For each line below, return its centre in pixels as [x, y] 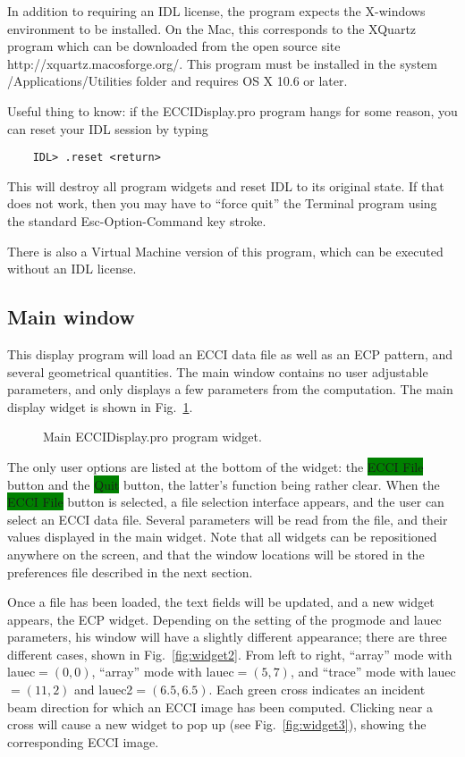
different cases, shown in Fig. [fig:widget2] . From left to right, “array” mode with [230, 654]
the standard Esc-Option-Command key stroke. [137, 221]
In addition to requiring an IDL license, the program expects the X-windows [216, 11]
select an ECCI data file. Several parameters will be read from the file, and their [228, 519]
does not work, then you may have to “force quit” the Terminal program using [222, 203]
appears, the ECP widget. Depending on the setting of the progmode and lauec [224, 619]
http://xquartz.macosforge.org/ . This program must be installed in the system [222, 63]
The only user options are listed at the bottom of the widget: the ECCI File [216, 466]
